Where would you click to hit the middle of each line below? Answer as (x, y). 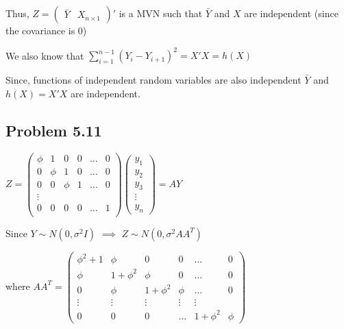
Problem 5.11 (54, 130)
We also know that (45, 55)
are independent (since (291, 13)
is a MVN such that (161, 13)
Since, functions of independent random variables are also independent (153, 80)
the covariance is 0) (46, 30)
